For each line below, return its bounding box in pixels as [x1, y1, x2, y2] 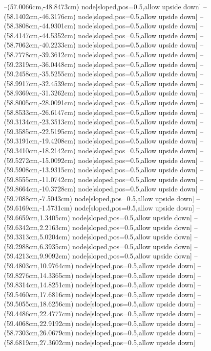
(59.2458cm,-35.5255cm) [4, 69, 76, 79]
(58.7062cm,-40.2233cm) [4, 40, 76, 50]
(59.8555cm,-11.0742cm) [4, 174, 76, 184]
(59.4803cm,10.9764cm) [4, 260, 74, 271]
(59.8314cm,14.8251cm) [4, 280, 74, 290]
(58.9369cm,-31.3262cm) [4, 88, 76, 98]
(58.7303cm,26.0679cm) [4, 328, 74, 338]
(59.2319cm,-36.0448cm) [4, 59, 76, 69]
